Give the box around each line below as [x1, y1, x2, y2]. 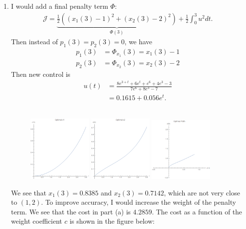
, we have [124, 36, 153, 47]
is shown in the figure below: [70, 216, 155, 226]
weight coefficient [11, 216, 62, 226]
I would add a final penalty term [11, 1, 108, 11]
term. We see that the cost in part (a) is [11, 206, 131, 216]
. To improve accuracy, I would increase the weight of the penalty [41, 197, 236, 207]
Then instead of [11, 36, 58, 47]
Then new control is [11, 69, 70, 79]
